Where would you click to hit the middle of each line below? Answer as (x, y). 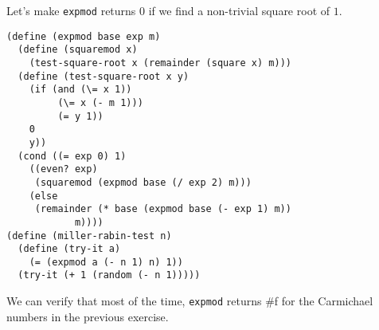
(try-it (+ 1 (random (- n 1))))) (109, 275)
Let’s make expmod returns (71, 10)
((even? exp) (63, 169)
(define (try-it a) (69, 249)
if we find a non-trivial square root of (239, 10)
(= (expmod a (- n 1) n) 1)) (106, 262)
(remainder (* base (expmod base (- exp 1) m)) (163, 209)
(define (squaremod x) (78, 50)
